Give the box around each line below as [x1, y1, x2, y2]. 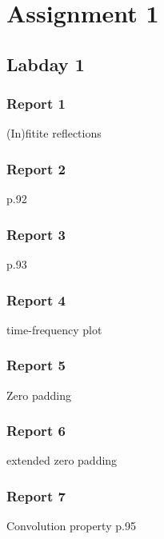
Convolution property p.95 [6, 517, 136, 534]
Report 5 [6, 355, 66, 375]
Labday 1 [6, 51, 85, 76]
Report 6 [6, 421, 66, 441]
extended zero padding [6, 452, 118, 469]
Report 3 [6, 224, 66, 244]
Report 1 [6, 94, 66, 114]
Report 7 [6, 485, 66, 505]
